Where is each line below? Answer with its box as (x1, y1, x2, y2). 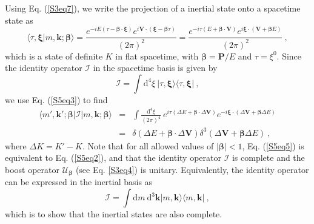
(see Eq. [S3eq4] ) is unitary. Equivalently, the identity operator (75, 163, 309, 175)
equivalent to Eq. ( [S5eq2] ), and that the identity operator (5, 151, 221, 164)
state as (5, 13, 33, 26)
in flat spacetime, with (115, 49, 199, 62)
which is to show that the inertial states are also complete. (5, 208, 222, 220)
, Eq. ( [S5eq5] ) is (242, 139, 304, 152)
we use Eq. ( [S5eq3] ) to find (5, 93, 108, 106)
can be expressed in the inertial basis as (5, 175, 153, 188)
